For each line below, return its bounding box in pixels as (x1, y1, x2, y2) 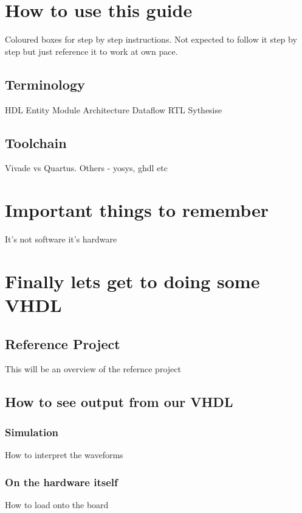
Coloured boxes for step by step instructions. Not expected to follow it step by (5, 33, 297, 46)
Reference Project (5, 334, 120, 353)
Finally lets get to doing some (5, 268, 260, 293)
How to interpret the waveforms (5, 448, 123, 461)
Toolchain (5, 133, 67, 152)
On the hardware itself (5, 474, 118, 489)
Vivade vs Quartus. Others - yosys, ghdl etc (5, 161, 168, 174)
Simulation (5, 424, 59, 439)
